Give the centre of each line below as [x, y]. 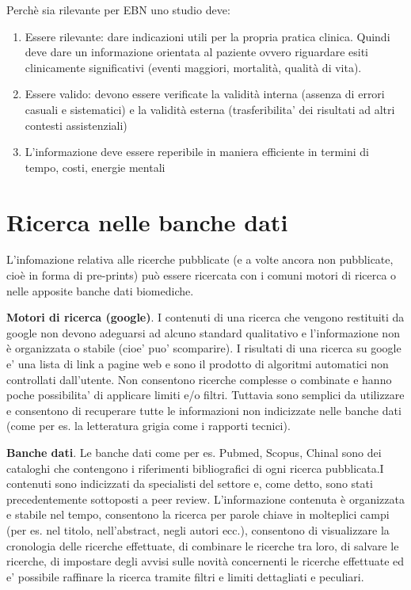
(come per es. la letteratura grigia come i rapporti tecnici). [148, 426]
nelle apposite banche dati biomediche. [100, 290]
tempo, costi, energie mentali [95, 167]
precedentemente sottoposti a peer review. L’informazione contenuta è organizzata [205, 499]
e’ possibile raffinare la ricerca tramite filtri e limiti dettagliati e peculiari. [185, 576]
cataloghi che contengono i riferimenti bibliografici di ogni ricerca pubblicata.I [195, 468]
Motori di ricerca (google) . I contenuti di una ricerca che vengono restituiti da [205, 317]
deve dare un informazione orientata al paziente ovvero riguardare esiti [196, 52]
